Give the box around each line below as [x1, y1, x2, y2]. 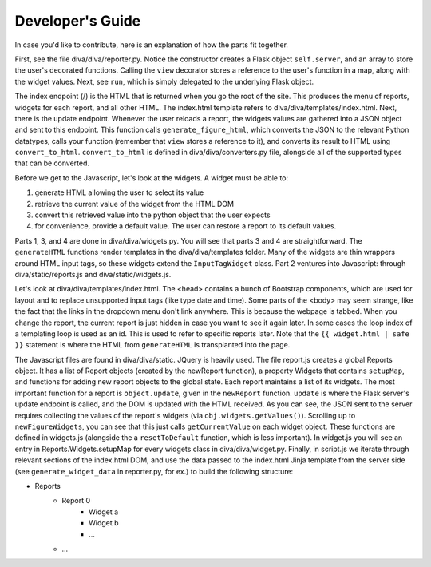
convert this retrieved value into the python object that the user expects [34, 210, 271, 220]
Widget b [89, 518, 119, 528]
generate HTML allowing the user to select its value [34, 188, 204, 197]
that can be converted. [14, 158, 90, 168]
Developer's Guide [14, 12, 141, 30]
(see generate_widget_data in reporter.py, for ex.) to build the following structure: [14, 466, 294, 476]
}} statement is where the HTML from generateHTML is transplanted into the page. [14, 340, 291, 350]
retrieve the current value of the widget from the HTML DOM [34, 199, 235, 208]
